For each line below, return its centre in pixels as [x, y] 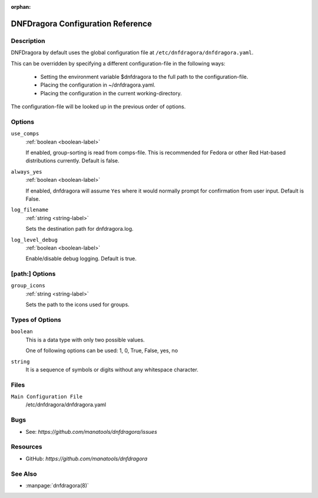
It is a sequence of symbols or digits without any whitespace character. [112, 369]
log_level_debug [34, 240]
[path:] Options [33, 274]
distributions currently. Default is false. [73, 161]
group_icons [28, 286]
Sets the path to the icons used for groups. [77, 305]
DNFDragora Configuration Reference [82, 24]
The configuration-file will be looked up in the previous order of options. [98, 107]
